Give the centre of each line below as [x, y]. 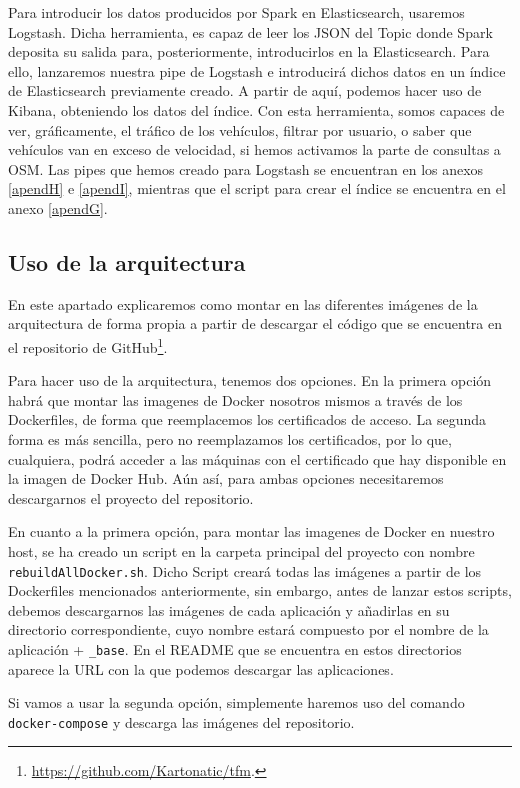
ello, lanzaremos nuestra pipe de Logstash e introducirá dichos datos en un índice [257, 70]
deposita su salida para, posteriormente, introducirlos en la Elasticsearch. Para [249, 51]
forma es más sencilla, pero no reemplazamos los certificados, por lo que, [230, 438]
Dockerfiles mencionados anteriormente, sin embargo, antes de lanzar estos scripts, [260, 590]
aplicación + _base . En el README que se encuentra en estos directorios [235, 648]
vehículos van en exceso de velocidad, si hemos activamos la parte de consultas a [254, 149]
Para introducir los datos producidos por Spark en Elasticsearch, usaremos [236, 12]
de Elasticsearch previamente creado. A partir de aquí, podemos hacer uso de [245, 90]
